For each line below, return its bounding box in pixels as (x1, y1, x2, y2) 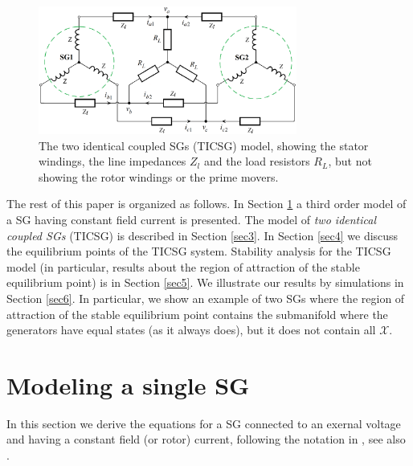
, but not (328, 153, 372, 170)
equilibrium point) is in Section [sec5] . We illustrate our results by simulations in (6, 274, 404, 291)
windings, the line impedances (39, 153, 186, 170)
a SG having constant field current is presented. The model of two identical (6, 211, 376, 228)
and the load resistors (203, 153, 310, 170)
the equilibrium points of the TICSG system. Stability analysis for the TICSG (6, 243, 391, 260)
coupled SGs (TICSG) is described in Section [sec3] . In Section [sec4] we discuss (6, 227, 399, 243)
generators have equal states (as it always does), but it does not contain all (6, 321, 376, 338)
